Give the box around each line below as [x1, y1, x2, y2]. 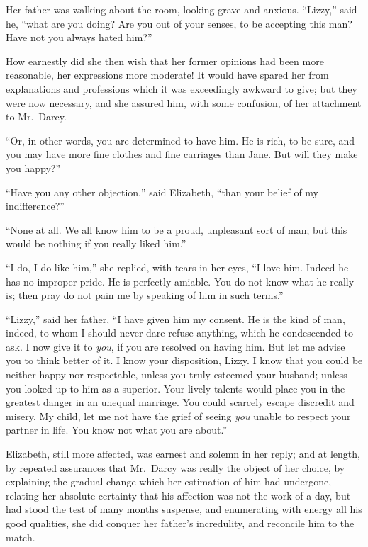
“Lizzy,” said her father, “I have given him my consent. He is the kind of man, [6, 311, 345, 326]
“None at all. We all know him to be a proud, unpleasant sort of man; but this [6, 222, 347, 237]
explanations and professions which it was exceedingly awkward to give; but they [6, 81, 357, 96]
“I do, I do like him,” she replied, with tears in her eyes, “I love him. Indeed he [6, 259, 349, 274]
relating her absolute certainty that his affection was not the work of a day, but [6, 487, 351, 502]
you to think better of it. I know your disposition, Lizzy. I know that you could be [6, 353, 363, 368]
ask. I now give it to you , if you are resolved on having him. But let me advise [6, 339, 345, 354]
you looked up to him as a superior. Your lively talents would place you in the [6, 380, 345, 395]
